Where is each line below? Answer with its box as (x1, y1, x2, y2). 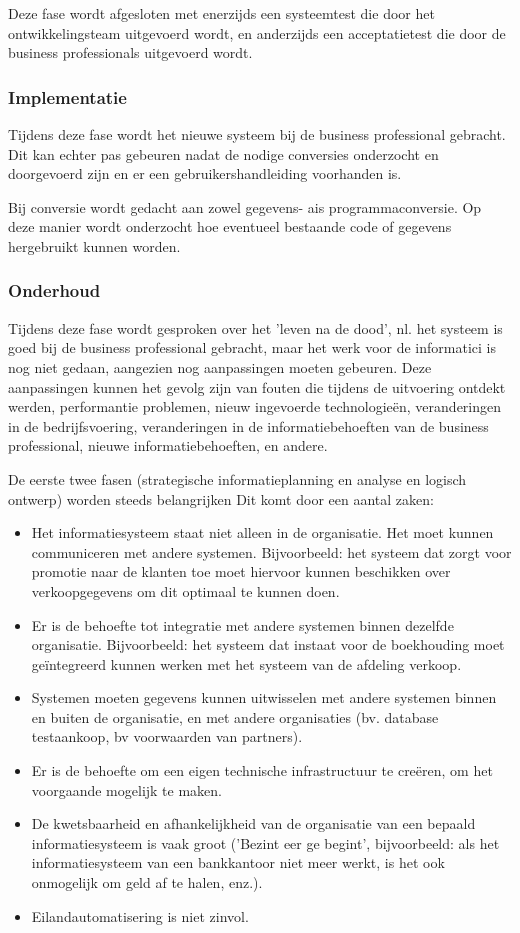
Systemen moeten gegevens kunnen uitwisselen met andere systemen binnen (31, 687, 497, 708)
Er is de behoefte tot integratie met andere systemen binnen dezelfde (31, 614, 454, 635)
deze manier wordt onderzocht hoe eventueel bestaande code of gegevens (8, 216, 452, 237)
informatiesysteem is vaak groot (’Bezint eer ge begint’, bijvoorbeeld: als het (31, 832, 500, 853)
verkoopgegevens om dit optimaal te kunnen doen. (31, 580, 340, 601)
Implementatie (8, 84, 127, 109)
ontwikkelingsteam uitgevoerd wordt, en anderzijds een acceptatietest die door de (8, 22, 506, 43)
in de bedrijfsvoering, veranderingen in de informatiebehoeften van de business (8, 415, 489, 436)
